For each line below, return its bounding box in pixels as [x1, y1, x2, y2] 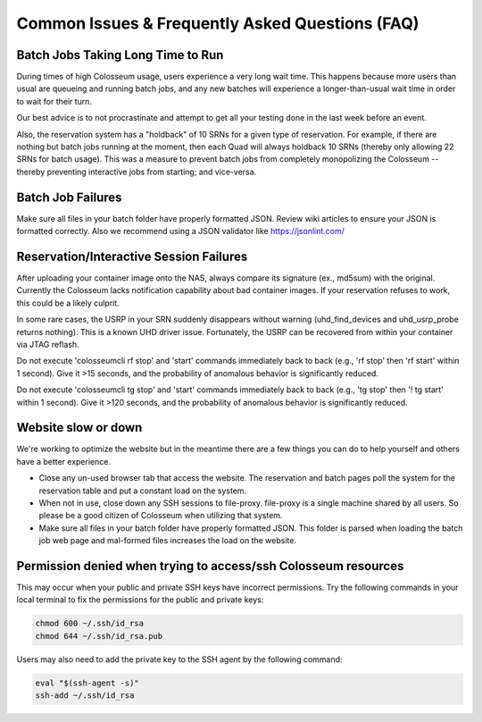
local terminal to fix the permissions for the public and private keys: [16, 594, 264, 605]
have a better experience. [16, 456, 112, 466]
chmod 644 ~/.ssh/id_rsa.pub [35, 631, 163, 641]
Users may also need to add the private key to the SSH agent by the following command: [16, 653, 343, 665]
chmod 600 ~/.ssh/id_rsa [35, 618, 145, 629]
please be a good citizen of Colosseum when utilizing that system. [38, 510, 283, 521]
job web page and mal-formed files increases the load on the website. [38, 535, 296, 546]
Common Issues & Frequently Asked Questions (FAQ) [16, 13, 420, 33]
